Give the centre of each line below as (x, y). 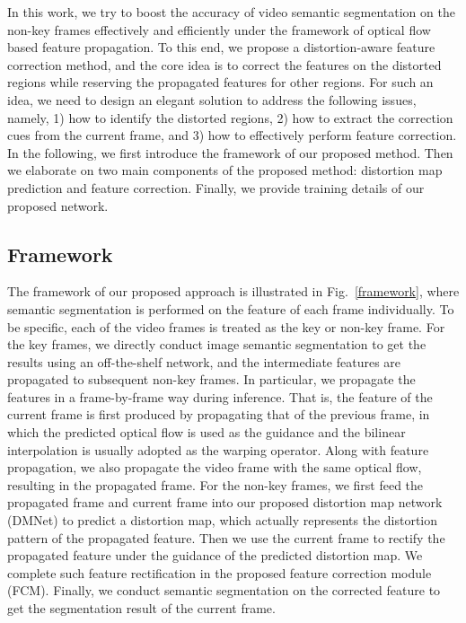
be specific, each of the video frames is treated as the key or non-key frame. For (226, 326)
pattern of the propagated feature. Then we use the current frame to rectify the (226, 537)
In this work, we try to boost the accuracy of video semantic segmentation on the (231, 12)
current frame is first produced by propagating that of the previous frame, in (219, 414)
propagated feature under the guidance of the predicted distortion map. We (215, 555)
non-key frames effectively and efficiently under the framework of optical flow (219, 29)
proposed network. (58, 205)
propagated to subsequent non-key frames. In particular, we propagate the (211, 379)
